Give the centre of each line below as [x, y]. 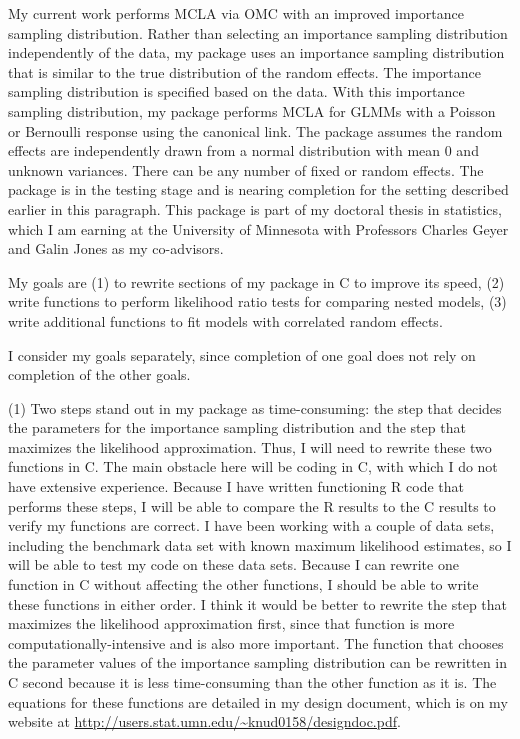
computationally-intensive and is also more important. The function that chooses [256, 642]
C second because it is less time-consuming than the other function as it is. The [252, 682]
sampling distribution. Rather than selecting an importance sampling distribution [258, 32]
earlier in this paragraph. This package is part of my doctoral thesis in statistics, [255, 208]
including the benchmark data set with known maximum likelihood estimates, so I [260, 544]
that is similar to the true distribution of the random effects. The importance [245, 71]
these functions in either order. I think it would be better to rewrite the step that [258, 603]
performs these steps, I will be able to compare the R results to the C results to [252, 505]
